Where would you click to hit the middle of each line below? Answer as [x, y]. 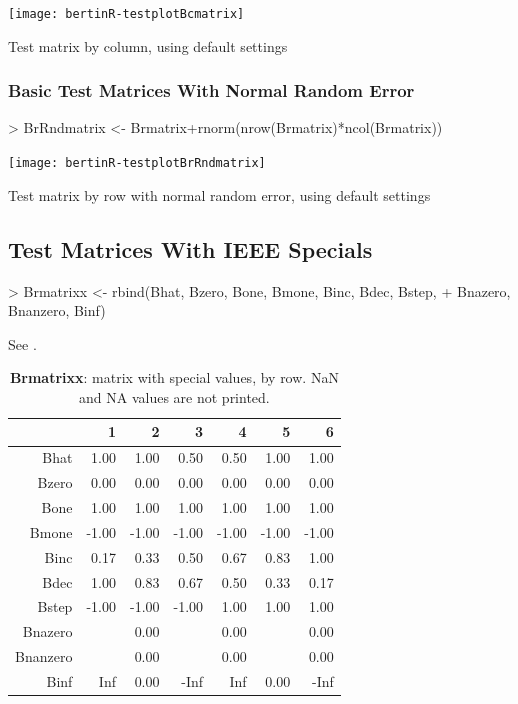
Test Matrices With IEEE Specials [190, 248]
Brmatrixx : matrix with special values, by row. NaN [174, 377]
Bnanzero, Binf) [57, 310]
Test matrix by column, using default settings [148, 45]
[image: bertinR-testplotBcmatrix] [126, 14]
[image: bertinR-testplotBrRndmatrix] [137, 163]
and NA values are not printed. [174, 396]
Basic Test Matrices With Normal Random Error [211, 90]
